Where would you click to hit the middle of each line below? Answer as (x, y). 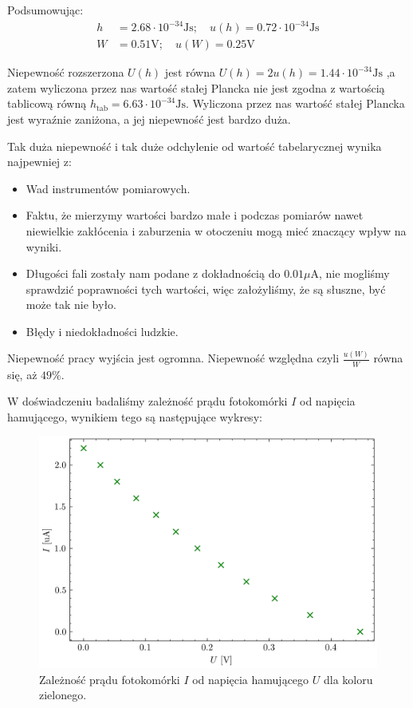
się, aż (22, 374)
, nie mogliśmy (354, 273)
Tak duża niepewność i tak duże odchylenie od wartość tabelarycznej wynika (195, 146)
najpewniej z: (39, 162)
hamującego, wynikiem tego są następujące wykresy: (135, 416)
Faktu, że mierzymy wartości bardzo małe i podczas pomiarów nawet (195, 215)
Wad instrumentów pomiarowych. (108, 188)
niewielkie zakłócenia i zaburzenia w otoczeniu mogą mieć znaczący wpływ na (216, 230)
